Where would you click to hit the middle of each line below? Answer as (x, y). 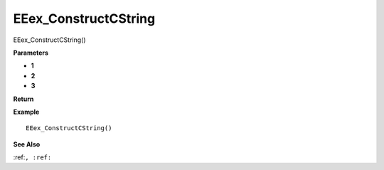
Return (23, 99)
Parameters (31, 53)
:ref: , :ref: (32, 157)
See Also (27, 144)
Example (26, 112)
